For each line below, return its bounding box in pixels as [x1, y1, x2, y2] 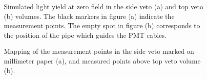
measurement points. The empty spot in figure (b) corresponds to [4, 20, 200, 31]
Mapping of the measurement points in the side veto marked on [4, 46, 194, 56]
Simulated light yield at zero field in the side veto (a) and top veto [4, 1, 204, 11]
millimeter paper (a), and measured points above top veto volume [4, 55, 201, 65]
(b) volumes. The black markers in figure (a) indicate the [4, 11, 175, 21]
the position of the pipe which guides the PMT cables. [4, 30, 166, 40]
